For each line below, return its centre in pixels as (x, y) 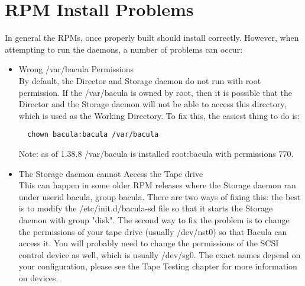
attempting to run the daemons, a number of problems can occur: (124, 49)
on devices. (38, 277)
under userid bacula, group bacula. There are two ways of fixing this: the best (160, 196)
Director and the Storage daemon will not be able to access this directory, (152, 104)
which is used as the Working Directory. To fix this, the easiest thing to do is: (159, 115)
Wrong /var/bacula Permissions (76, 69)
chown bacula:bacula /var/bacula (93, 135)
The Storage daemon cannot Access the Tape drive (111, 173)
